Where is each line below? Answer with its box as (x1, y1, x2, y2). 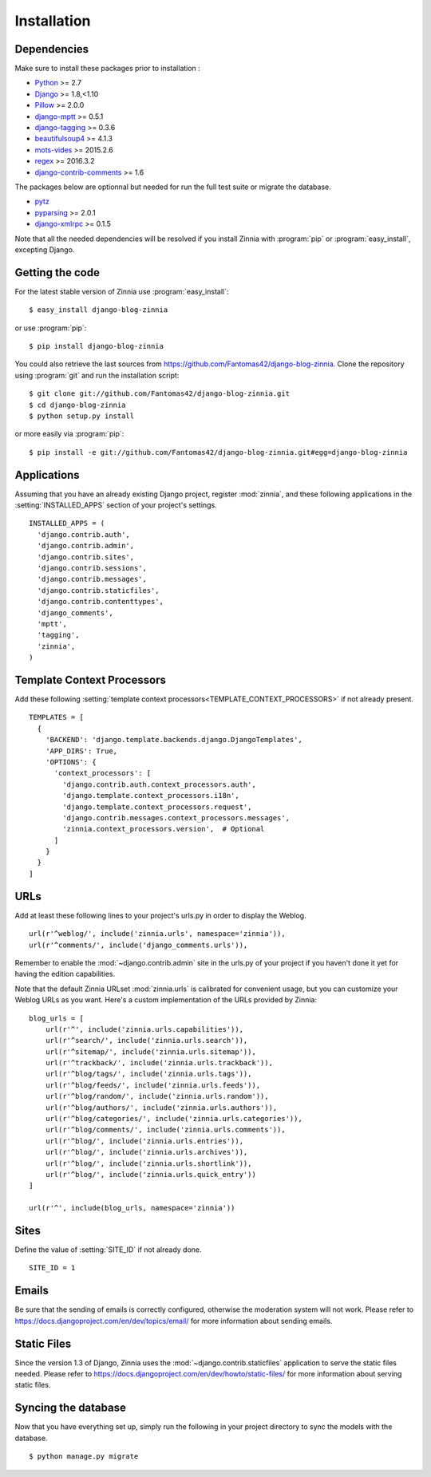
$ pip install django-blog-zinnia (29, 342, 164, 350)
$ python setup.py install (29, 411, 135, 421)
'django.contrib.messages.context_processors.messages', (62, 813, 291, 822)
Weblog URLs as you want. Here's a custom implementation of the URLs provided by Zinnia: (14, 995, 317, 1005)
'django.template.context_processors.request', (62, 802, 252, 812)
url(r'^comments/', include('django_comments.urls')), (29, 940, 248, 950)
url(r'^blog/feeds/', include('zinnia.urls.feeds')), (45, 1080, 261, 1089)
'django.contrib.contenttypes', (37, 597, 164, 606)
